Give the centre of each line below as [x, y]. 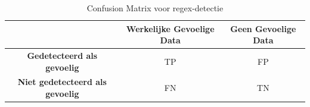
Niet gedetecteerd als [62, 82]
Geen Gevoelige [263, 28]
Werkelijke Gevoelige [170, 28]
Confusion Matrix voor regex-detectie [155, 8]
